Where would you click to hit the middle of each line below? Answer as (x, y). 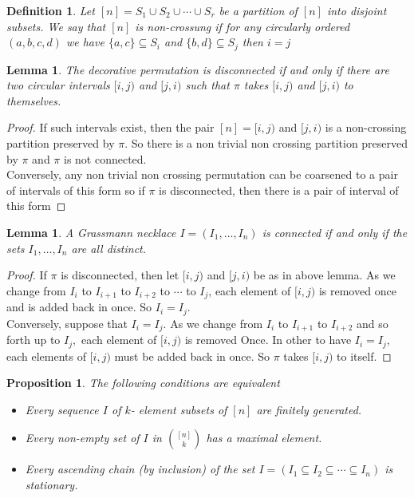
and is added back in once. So (79, 307)
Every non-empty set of (82, 438)
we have (85, 42)
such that (207, 85)
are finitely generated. (309, 409)
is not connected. (105, 158)
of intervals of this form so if (76, 190)
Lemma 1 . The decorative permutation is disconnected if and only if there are (198, 69)
